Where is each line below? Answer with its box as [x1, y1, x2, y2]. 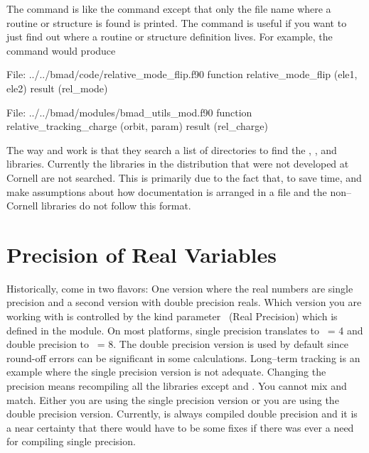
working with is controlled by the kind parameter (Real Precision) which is [6, 309, 338, 324]
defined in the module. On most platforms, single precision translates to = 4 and [6, 322, 363, 337]
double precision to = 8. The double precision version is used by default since [6, 337, 348, 351]
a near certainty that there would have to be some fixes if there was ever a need [6, 420, 354, 435]
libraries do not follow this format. [41, 198, 191, 213]
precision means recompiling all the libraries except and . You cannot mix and [6, 378, 347, 393]
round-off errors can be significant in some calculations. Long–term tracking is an [6, 350, 360, 365]
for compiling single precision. [6, 434, 136, 449]
